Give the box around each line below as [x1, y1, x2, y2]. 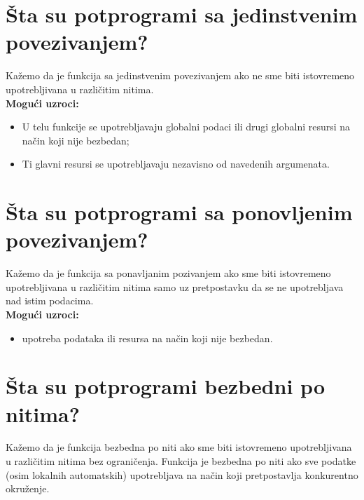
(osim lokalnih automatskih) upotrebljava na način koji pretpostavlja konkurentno [6, 467, 358, 482]
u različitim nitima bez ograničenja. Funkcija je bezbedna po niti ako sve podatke [6, 454, 356, 468]
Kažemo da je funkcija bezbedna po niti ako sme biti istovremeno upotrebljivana [6, 440, 352, 454]
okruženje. [6, 481, 50, 496]
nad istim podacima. [6, 293, 94, 308]
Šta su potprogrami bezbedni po [6, 372, 325, 400]
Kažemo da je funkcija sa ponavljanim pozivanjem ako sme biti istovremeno [6, 266, 331, 281]
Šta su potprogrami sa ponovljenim [6, 198, 353, 227]
